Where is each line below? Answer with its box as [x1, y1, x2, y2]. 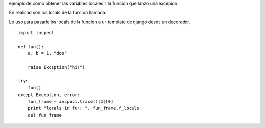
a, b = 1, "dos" [27, 51, 67, 56]
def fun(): [18, 44, 44, 49]
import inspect [18, 30, 54, 36]
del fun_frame [27, 112, 62, 118]
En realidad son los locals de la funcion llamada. [9, 10, 106, 16]
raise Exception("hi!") [27, 64, 85, 70]
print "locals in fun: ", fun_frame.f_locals [27, 105, 140, 111]
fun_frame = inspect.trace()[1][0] [27, 99, 114, 104]
